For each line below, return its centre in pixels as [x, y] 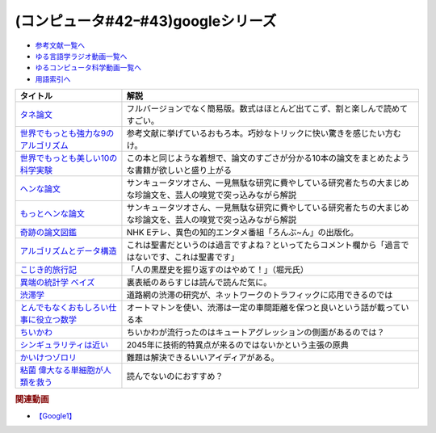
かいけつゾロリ [48, 358]
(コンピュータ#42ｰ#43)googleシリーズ [146, 21]
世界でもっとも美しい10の [69, 158]
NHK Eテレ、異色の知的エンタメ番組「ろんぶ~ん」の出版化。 [242, 233]
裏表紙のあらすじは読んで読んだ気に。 [199, 283]
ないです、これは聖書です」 [187, 257]
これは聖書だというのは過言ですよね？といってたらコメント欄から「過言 [264, 245]
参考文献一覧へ [60, 45]
